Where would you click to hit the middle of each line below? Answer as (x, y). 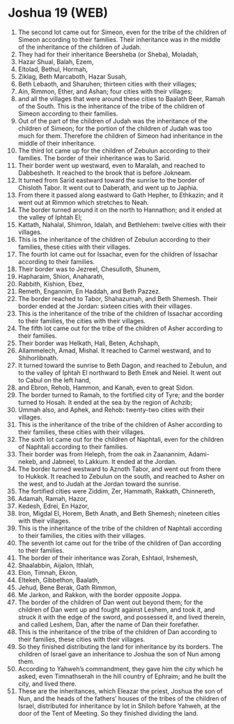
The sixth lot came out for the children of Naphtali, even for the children (121, 439)
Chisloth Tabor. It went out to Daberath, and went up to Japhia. (108, 187)
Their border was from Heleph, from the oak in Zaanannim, (102, 454)
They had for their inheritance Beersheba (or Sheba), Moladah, (108, 54)
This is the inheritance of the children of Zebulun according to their (114, 239)
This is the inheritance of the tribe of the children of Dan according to (117, 631)
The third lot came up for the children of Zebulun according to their (114, 151)
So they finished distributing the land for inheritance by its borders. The (120, 647)
